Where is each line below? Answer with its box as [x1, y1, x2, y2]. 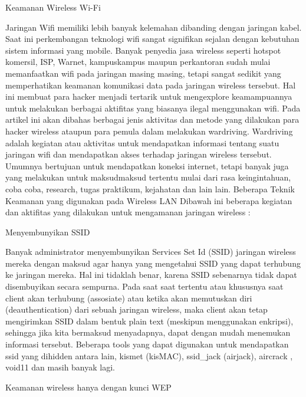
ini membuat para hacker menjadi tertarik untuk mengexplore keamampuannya [5, 90, 292, 103]
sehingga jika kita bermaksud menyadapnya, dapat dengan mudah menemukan [5, 326, 291, 339]
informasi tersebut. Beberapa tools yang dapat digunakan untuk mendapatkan [5, 338, 289, 350]
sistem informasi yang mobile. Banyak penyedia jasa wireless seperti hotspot [5, 44, 281, 56]
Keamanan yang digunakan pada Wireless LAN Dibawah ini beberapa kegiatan [5, 194, 292, 206]
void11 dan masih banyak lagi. [5, 361, 115, 373]
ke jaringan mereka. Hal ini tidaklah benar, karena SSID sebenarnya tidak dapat [5, 268, 297, 281]
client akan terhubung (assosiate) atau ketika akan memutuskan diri [5, 291, 252, 304]
